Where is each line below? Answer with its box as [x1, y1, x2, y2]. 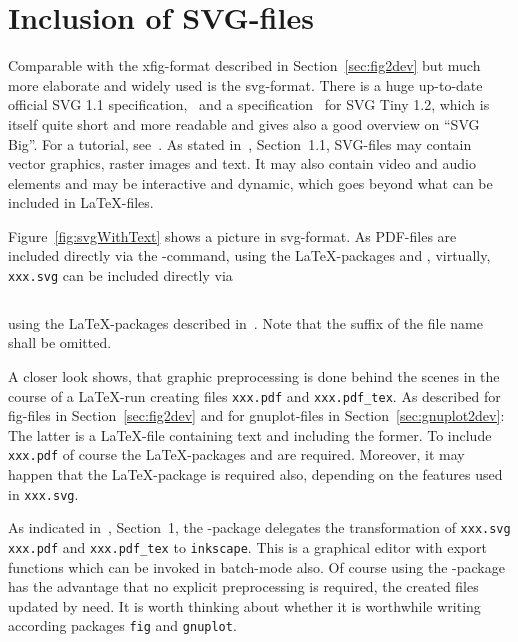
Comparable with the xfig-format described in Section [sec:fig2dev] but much [8, 55, 481, 76]
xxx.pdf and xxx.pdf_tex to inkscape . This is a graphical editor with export [8, 536, 487, 557]
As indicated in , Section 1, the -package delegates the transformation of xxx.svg [8, 517, 511, 538]
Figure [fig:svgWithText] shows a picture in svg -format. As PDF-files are [8, 225, 457, 246]
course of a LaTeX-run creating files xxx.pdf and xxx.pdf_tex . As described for [8, 385, 501, 406]
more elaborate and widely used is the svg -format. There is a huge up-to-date [8, 74, 483, 95]
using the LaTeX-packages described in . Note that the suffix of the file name [8, 312, 483, 333]
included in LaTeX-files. [8, 192, 154, 213]
